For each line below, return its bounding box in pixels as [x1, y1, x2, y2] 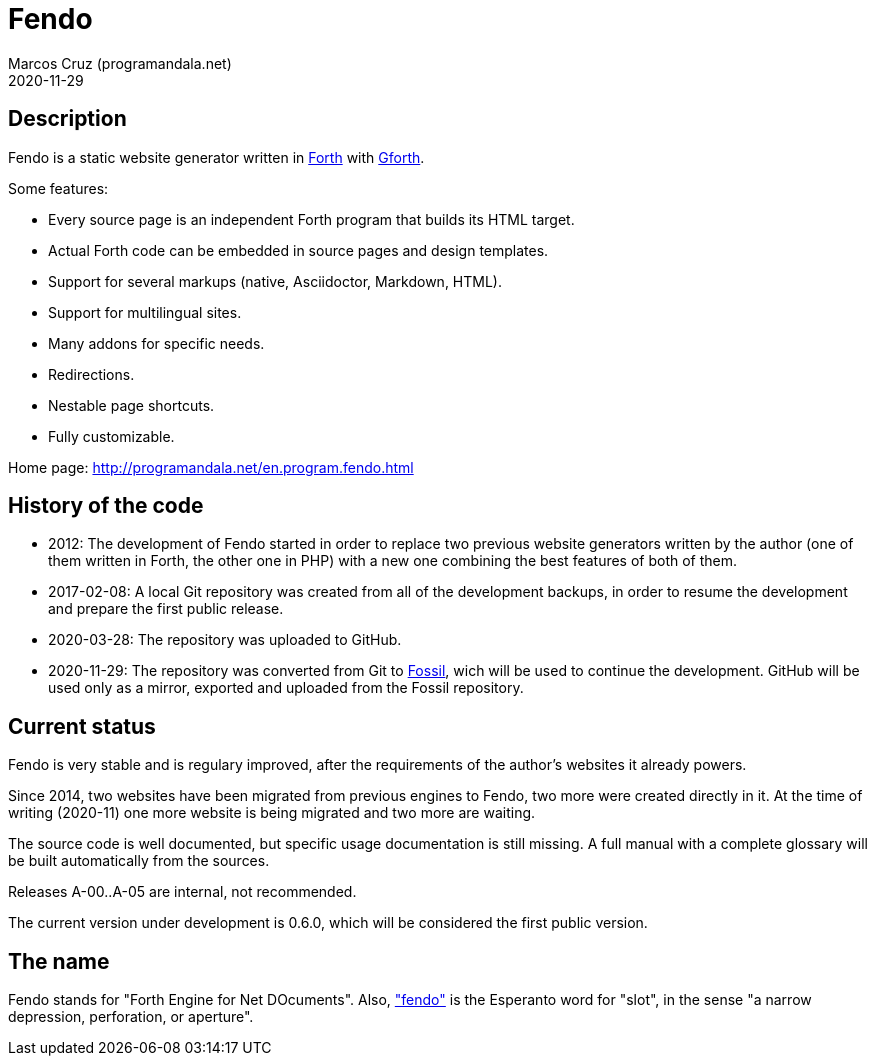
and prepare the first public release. [48, 600, 284, 618]
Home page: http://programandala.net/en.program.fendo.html [8, 458, 414, 476]
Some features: [8, 179, 109, 197]
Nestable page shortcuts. [48, 396, 215, 414]
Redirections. [48, 365, 135, 383]
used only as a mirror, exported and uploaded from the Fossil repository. [48, 679, 524, 697]
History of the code [8, 493, 204, 519]
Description [8, 106, 127, 132]
